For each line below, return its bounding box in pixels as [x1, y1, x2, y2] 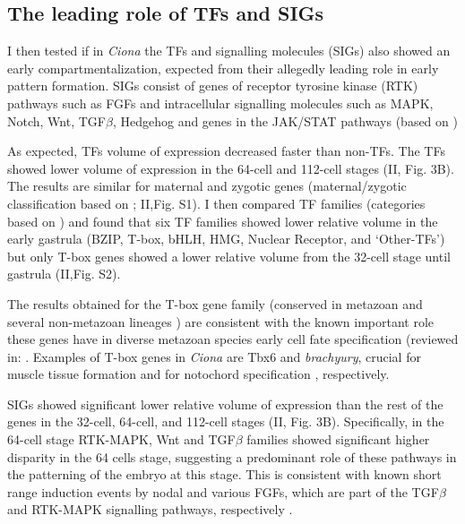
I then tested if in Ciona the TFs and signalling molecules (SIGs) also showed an [7, 41, 451, 60]
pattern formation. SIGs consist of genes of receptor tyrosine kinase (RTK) [7, 76, 418, 95]
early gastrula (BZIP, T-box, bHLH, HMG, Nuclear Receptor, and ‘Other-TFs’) [7, 229, 445, 248]
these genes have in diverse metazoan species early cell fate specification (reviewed [7, 330, 459, 348]
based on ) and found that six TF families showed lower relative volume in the [7, 211, 438, 230]
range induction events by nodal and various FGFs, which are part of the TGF [7, 482, 439, 501]
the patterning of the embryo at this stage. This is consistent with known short [7, 465, 442, 484]
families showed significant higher [246, 430, 430, 449]
